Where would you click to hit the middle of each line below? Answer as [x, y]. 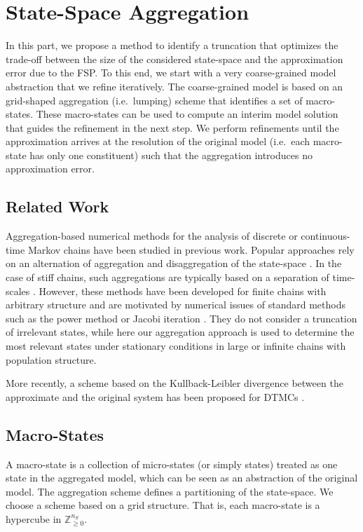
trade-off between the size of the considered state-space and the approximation [174, 59]
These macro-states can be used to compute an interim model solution [187, 114]
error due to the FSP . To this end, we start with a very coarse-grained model [171, 73]
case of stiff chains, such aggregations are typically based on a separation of [167, 277]
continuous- [326, 236]
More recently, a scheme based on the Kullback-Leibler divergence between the [174, 383]
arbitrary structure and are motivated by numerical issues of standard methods [176, 305]
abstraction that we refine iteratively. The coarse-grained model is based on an [174, 86]
